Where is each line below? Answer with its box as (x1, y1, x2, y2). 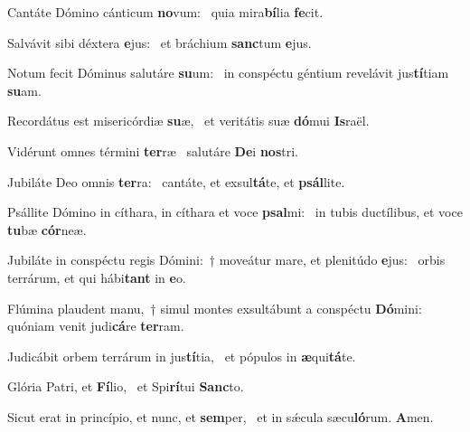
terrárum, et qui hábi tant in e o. (7, 268, 186, 286)
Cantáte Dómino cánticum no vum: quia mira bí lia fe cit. (7, 3, 324, 21)
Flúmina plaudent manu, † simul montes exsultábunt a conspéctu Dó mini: (7, 298, 422, 317)
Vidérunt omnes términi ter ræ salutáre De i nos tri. (7, 141, 298, 160)
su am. (7, 80, 42, 99)
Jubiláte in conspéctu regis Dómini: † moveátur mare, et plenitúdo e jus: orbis (7, 250, 446, 269)
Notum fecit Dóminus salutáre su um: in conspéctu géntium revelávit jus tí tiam (7, 63, 449, 82)
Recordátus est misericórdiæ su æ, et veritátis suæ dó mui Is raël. (7, 111, 370, 130)
